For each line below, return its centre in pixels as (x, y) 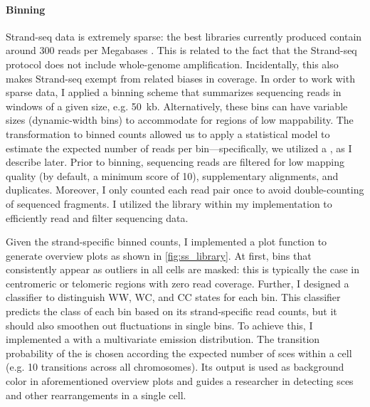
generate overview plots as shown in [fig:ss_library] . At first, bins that (159, 255)
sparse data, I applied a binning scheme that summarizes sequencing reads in (174, 92)
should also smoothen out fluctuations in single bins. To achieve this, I (159, 325)
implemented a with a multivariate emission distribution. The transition (163, 339)
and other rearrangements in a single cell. (96, 395)
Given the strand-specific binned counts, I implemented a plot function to (166, 242)
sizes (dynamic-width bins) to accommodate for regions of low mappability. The (180, 120)
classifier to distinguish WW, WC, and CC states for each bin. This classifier (173, 297)
